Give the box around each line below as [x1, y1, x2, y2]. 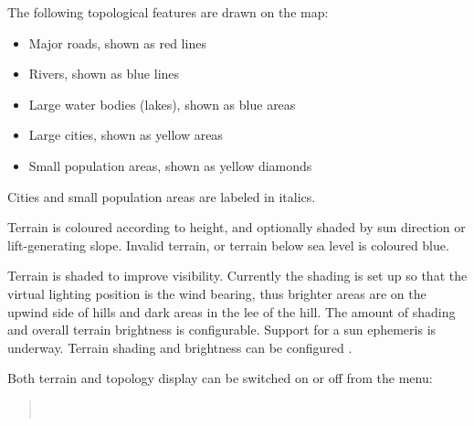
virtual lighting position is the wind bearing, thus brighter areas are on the [7, 283, 427, 303]
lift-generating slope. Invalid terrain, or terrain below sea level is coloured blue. [7, 235, 449, 254]
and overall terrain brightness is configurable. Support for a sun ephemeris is [7, 320, 437, 339]
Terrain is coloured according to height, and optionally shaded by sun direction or [7, 218, 466, 237]
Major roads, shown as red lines [28, 33, 206, 52]
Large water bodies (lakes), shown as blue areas [28, 94, 296, 113]
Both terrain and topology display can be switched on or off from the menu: [7, 368, 433, 388]
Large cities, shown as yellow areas [28, 125, 223, 144]
